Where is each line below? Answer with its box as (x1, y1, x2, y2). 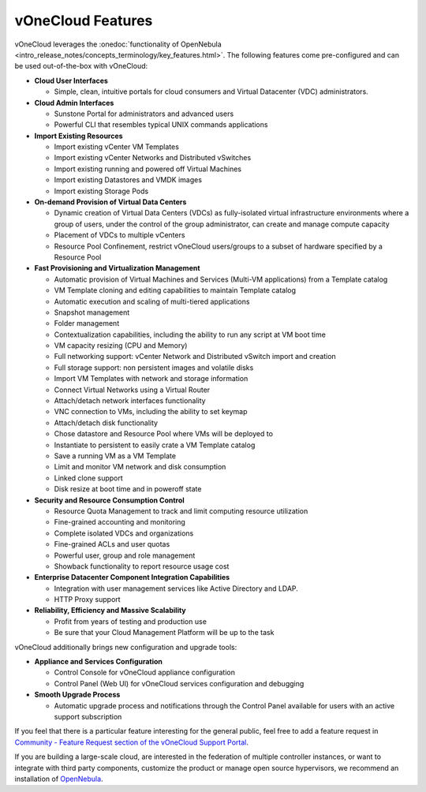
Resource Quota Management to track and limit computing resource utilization (54, 506, 308, 516)
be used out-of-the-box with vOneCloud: (14, 62, 148, 71)
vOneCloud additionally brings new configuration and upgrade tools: (14, 642, 237, 652)
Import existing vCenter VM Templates (54, 142, 179, 151)
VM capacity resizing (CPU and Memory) (54, 341, 188, 350)
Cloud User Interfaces (34, 76, 108, 85)
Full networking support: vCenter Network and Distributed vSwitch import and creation (54, 352, 337, 361)
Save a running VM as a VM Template (54, 451, 177, 461)
